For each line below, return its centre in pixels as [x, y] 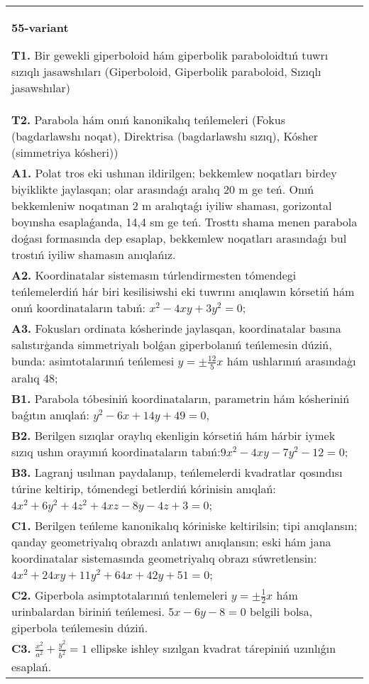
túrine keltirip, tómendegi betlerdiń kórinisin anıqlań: [144, 488]
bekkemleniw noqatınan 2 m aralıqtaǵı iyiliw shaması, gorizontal [172, 205]
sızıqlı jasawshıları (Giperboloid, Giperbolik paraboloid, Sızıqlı [166, 71]
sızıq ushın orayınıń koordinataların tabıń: [116, 451]
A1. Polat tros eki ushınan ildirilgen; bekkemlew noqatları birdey [174, 173]
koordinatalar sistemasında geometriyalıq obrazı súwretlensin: [164, 558]
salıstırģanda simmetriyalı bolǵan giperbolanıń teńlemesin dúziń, [172, 344]
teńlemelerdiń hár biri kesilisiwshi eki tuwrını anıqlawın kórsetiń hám [183, 291]
